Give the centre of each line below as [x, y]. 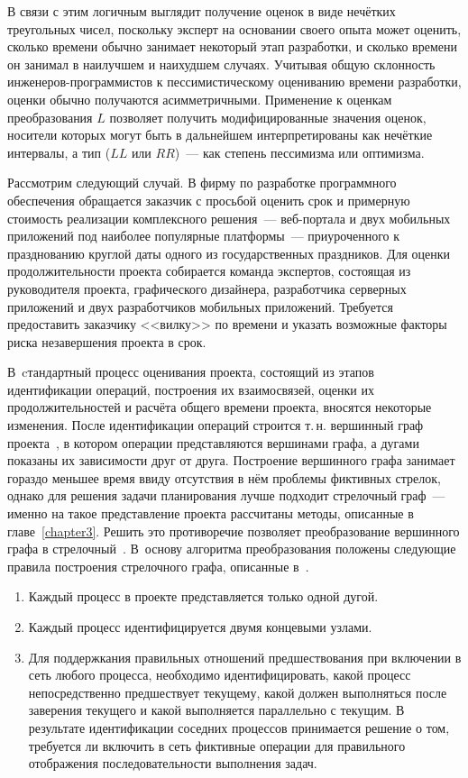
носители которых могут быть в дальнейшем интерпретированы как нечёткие [220, 135]
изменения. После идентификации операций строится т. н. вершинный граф [216, 425]
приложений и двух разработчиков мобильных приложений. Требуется [200, 306]
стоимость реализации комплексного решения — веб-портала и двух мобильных [229, 218]
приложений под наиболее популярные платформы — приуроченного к [204, 236]
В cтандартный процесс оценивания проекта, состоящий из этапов [191, 372]
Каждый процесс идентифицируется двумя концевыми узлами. [200, 627]
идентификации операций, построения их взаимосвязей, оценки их [191, 389]
